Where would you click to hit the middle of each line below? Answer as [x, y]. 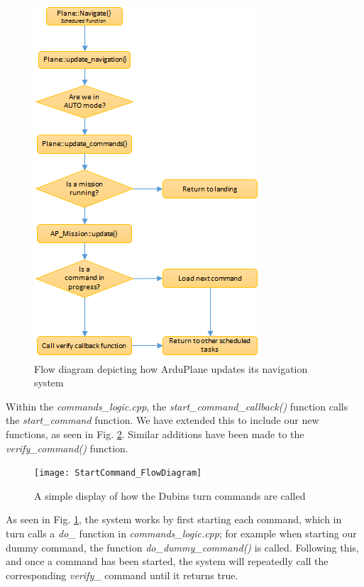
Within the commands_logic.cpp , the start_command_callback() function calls [177, 406]
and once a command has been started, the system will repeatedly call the [167, 561]
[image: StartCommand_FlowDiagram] [118, 473]
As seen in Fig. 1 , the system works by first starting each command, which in [174, 519]
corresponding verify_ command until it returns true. [122, 575]
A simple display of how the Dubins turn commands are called [170, 495]
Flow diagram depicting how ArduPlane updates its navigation [171, 368]
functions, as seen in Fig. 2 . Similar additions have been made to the [155, 434]
